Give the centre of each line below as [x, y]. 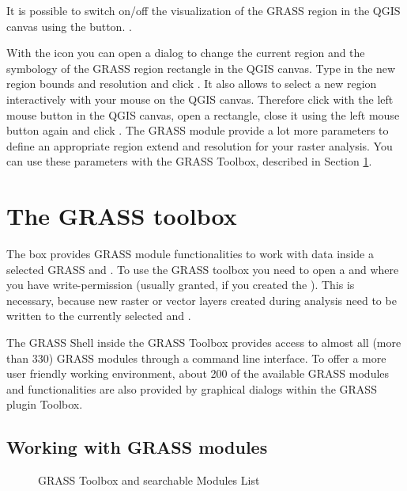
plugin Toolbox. [45, 404]
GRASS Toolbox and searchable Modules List [149, 480]
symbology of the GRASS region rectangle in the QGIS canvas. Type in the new [201, 68]
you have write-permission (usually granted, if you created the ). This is [181, 285]
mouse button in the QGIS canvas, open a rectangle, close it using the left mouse [203, 114]
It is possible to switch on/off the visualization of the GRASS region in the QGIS [203, 10]
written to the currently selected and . [99, 316]
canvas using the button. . [69, 26]
